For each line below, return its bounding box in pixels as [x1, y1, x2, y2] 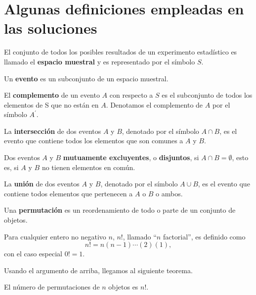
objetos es [108, 282, 138, 292]
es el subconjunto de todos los [162, 90, 253, 100]
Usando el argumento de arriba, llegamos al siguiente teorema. [4, 265, 193, 275]
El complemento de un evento [4, 90, 100, 100]
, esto [232, 152, 249, 163]
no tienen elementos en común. [42, 162, 135, 172]
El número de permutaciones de [4, 282, 100, 292]
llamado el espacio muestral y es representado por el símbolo [4, 56, 195, 66]
